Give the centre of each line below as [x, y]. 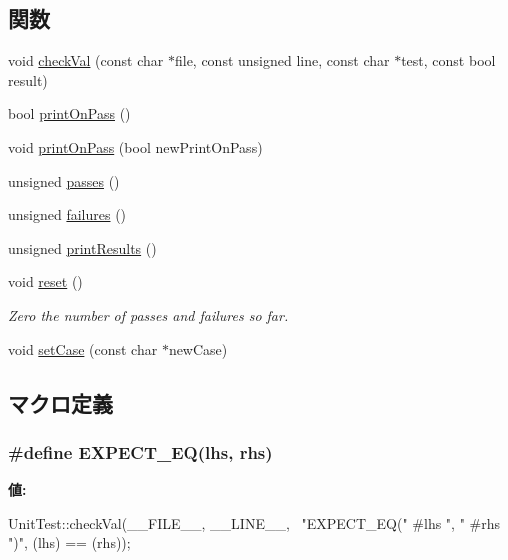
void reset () [45, 281]
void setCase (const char [83, 348]
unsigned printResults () [82, 247]
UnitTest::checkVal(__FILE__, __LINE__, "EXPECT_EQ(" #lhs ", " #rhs [254, 522]
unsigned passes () [64, 180]
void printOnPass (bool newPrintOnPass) [135, 146]
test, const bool [448, 60]
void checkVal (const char [86, 60]
